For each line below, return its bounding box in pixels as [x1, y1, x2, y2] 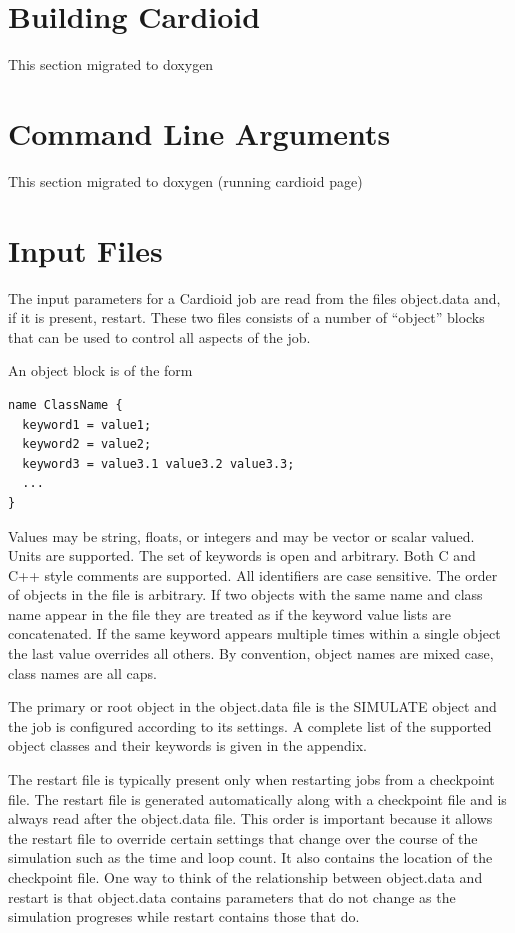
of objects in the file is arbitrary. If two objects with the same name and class [8, 584, 483, 605]
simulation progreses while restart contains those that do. [8, 906, 360, 927]
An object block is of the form [8, 360, 193, 381]
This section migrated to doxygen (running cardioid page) [8, 170, 363, 191]
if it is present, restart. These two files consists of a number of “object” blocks [8, 307, 485, 328]
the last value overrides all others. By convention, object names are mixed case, [8, 643, 494, 664]
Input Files [8, 229, 163, 270]
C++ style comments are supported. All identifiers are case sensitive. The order [8, 564, 498, 585]
